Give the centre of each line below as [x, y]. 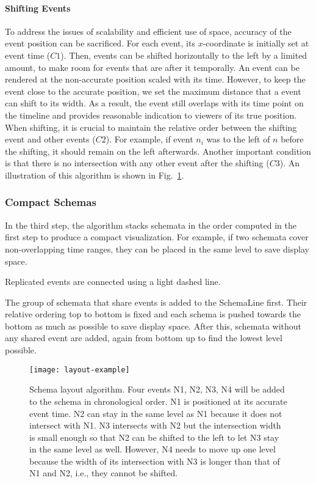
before [292, 139]
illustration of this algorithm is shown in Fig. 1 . [95, 175]
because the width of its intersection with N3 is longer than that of [155, 461]
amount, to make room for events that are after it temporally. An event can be [152, 67]
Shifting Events [38, 8]
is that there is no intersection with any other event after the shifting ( [137, 163]
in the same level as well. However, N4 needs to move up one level [153, 449]
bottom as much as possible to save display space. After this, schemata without [153, 326]
